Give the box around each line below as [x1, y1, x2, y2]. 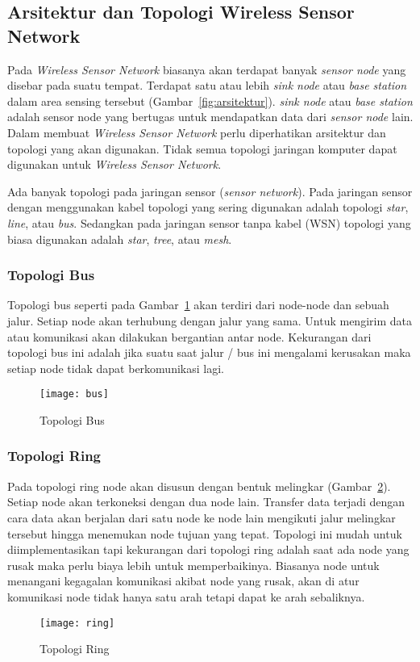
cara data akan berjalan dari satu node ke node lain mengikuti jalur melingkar [7, 509, 396, 526]
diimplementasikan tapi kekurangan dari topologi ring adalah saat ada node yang [7, 541, 410, 558]
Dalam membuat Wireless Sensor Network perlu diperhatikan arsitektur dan [7, 124, 386, 140]
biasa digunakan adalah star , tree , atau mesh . [7, 230, 232, 247]
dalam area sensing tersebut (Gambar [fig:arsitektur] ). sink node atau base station [7, 92, 413, 109]
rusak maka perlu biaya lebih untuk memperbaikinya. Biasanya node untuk [7, 556, 380, 573]
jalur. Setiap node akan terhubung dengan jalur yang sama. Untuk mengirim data [7, 312, 412, 329]
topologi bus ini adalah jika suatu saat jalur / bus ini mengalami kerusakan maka [7, 344, 411, 361]
